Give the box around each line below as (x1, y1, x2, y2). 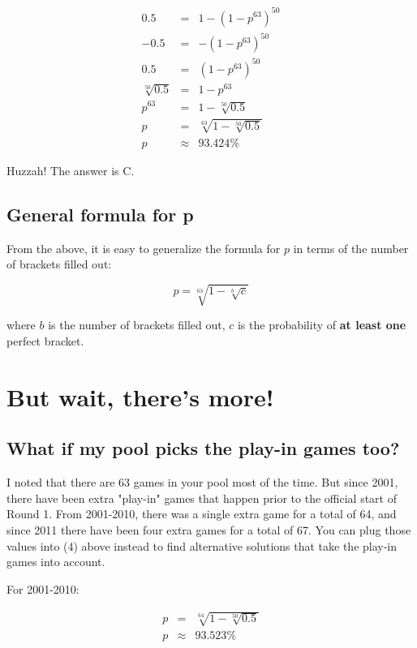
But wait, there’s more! (6, 380, 274, 413)
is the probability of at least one (237, 316, 406, 333)
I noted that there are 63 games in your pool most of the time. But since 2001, (6, 474, 398, 491)
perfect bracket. (6, 333, 84, 350)
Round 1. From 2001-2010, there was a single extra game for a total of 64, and (6, 505, 397, 522)
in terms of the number (293, 239, 409, 256)
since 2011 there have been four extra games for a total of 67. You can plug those (6, 521, 411, 539)
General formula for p (6, 201, 194, 226)
